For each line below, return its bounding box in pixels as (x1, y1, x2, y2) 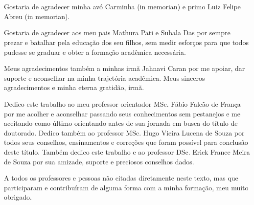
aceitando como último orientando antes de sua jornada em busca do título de (4, 118, 238, 128)
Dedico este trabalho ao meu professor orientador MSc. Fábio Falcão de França (4, 98, 241, 109)
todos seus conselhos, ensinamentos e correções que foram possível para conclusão (4, 137, 248, 147)
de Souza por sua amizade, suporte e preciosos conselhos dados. (4, 156, 194, 166)
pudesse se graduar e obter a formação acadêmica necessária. (4, 46, 186, 57)
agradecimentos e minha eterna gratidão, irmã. (4, 82, 144, 92)
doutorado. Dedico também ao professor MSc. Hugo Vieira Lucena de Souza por (4, 127, 245, 137)
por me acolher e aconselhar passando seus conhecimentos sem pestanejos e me (4, 108, 240, 118)
